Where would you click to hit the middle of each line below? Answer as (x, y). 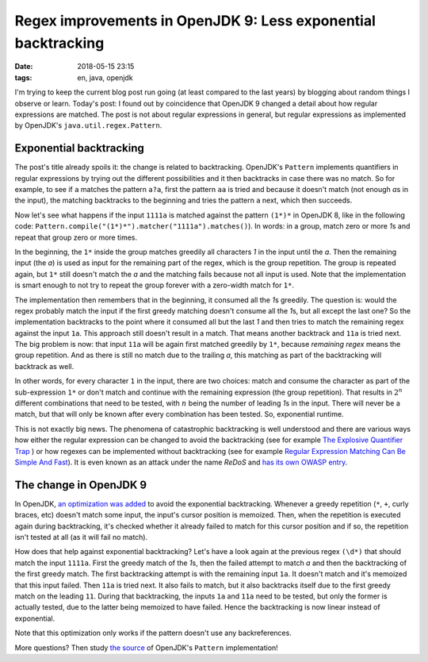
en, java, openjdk (105, 77)
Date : (24, 67)
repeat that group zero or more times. (76, 237)
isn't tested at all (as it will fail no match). (81, 537)
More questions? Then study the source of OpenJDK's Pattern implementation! (147, 648)
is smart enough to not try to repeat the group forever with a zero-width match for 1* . (155, 285)
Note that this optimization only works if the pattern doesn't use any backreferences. (153, 633)
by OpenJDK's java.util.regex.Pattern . (88, 125)
